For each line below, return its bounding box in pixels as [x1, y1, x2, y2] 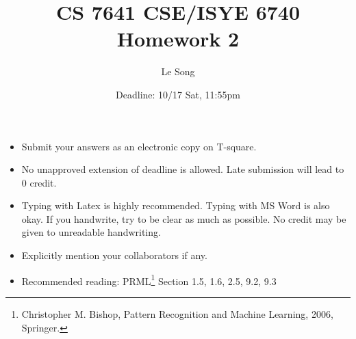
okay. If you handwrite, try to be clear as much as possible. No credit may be [21, 211, 346, 226]
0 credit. [21, 175, 57, 189]
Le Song [161, 64, 195, 79]
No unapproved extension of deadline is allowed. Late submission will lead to [21, 162, 344, 176]
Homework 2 [116, 25, 240, 53]
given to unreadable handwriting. [21, 225, 161, 239]
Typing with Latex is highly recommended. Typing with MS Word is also [21, 198, 330, 213]
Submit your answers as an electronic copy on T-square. [21, 139, 257, 153]
